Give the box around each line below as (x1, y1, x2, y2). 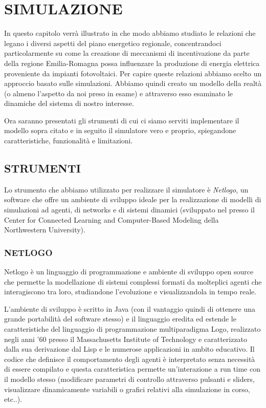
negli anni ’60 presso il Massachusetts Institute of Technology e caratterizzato (4, 333, 248, 344)
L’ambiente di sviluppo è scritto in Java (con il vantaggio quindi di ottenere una (4, 303, 256, 314)
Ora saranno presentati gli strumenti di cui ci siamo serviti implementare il (4, 115, 239, 125)
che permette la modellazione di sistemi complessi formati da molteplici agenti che (4, 276, 262, 287)
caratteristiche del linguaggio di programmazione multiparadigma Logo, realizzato (4, 324, 261, 334)
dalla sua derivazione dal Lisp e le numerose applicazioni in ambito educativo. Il (4, 343, 255, 354)
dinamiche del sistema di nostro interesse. (4, 98, 134, 109)
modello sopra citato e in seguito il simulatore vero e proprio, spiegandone (4, 125, 236, 136)
